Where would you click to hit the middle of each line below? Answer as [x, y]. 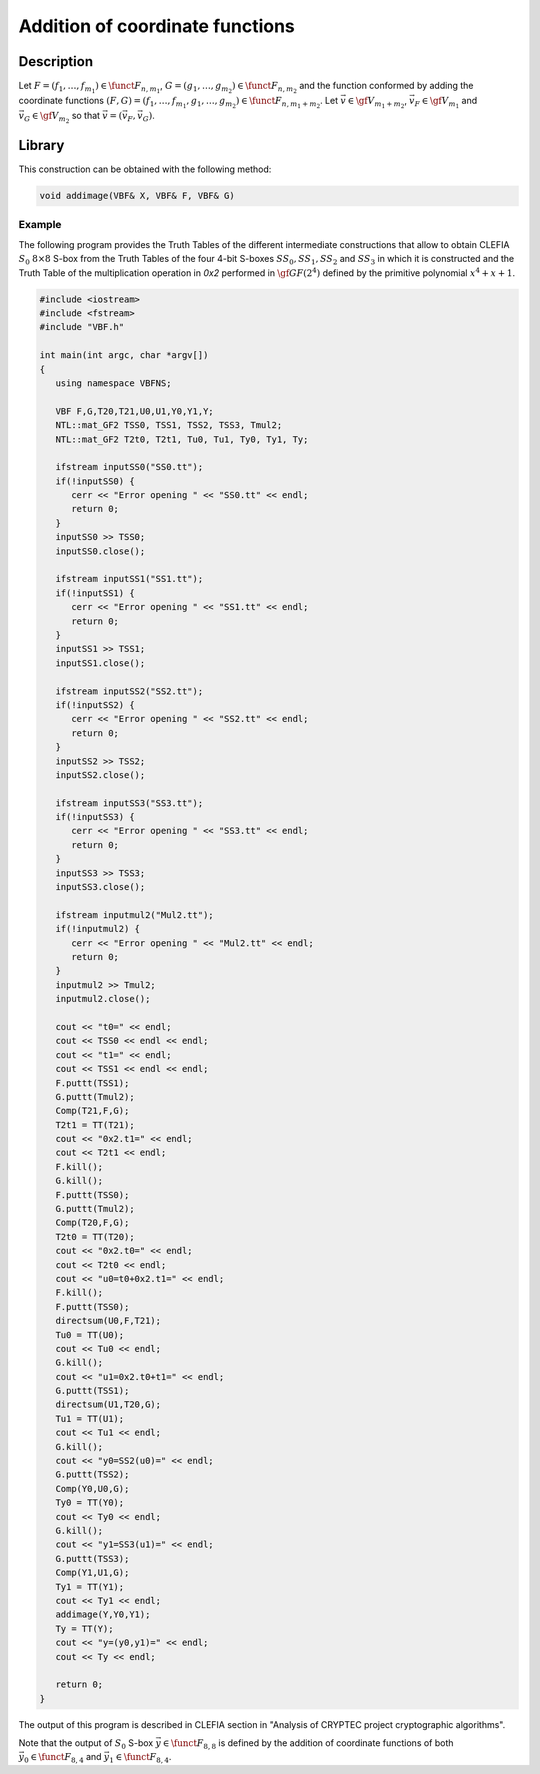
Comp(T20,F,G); [92, 1223]
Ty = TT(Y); [84, 1628]
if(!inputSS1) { [95, 593]
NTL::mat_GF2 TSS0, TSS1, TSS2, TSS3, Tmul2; [169, 425]
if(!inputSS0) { [95, 481]
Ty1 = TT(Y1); [90, 1586]
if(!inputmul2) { [97, 929]
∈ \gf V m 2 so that [65, 117]
